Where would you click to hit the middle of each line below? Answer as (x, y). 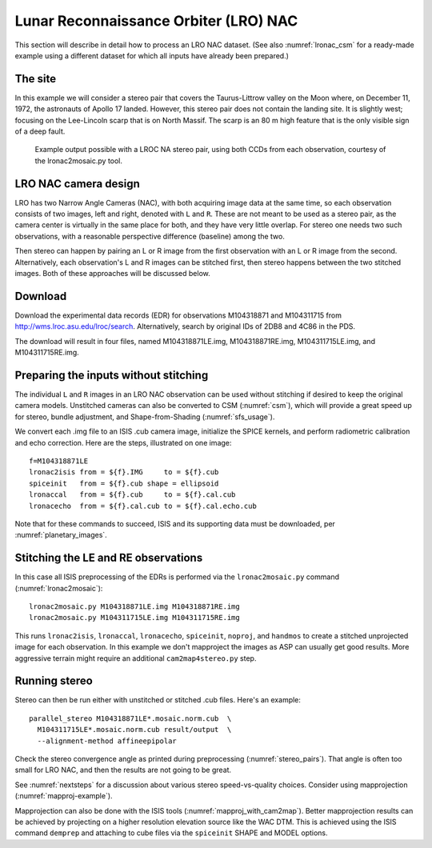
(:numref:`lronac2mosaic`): (59, 588)
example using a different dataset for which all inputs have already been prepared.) (152, 55)
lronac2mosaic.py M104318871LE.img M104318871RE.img (134, 607)
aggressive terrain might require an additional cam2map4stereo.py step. (136, 658)
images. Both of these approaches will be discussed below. (113, 274)
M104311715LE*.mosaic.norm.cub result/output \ (134, 730)
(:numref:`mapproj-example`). (64, 796)
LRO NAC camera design (77, 184)
